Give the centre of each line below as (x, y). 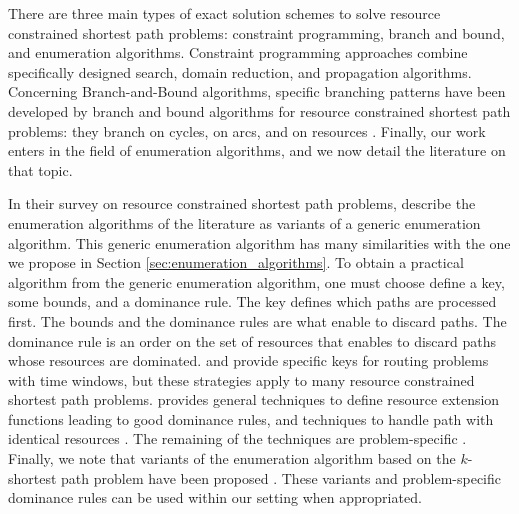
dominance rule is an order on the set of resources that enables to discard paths (252, 340)
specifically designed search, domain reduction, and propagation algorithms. (240, 71)
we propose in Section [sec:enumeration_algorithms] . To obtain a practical (236, 262)
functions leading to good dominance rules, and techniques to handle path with (251, 418)
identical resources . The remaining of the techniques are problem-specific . (237, 438)
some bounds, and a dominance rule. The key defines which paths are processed (252, 301)
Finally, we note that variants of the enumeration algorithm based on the (232, 458)
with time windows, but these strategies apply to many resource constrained (241, 379)
